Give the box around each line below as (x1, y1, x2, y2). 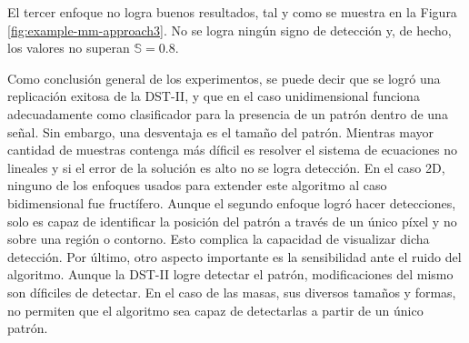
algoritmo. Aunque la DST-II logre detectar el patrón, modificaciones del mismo (7, 265, 454, 284)
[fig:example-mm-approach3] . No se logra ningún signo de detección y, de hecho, (7, 20, 452, 39)
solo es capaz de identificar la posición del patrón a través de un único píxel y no (7, 211, 457, 230)
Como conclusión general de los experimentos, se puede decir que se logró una (7, 68, 441, 87)
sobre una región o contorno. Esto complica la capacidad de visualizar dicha (7, 229, 430, 248)
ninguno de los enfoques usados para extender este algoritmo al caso (7, 176, 387, 195)
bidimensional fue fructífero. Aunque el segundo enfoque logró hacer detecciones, (7, 193, 456, 212)
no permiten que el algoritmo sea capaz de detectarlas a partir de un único (7, 300, 424, 319)
